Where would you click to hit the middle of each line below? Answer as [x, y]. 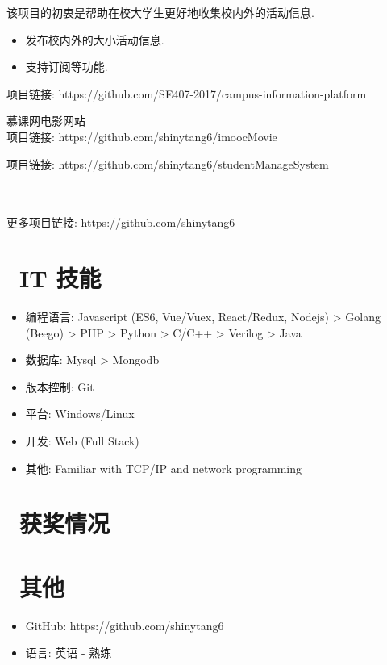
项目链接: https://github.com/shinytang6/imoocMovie [142, 136]
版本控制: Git [60, 386]
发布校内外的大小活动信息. [95, 39]
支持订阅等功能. [67, 67]
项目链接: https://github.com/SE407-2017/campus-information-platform [187, 93]
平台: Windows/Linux [80, 414]
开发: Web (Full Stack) [82, 441]
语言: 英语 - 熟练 [69, 652]
